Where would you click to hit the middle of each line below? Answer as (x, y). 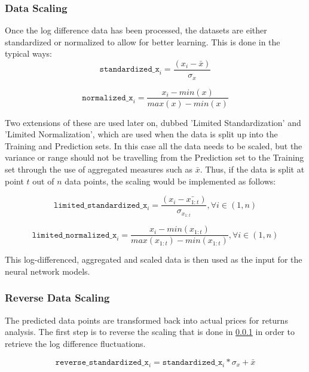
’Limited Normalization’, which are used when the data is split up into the (141, 134)
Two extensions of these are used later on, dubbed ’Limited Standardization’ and (153, 122)
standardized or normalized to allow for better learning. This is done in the (143, 41)
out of (43, 181)
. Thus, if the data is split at (252, 169)
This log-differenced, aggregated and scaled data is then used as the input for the (154, 259)
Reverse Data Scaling (57, 298)
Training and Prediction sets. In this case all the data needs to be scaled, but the (154, 145)
